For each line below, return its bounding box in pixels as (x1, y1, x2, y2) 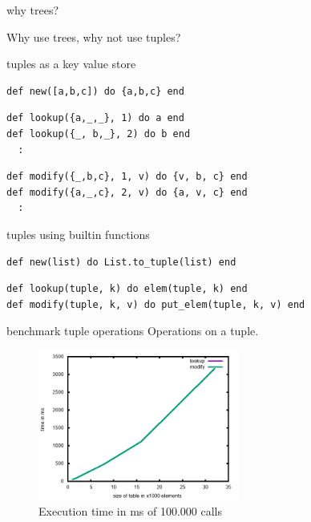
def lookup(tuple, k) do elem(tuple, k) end (6, 283, 248, 295)
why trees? (6, 2, 59, 18)
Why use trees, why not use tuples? (6, 28, 181, 45)
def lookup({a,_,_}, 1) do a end (6, 112, 184, 124)
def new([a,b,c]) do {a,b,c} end (6, 85, 184, 97)
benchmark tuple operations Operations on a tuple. (6, 322, 259, 339)
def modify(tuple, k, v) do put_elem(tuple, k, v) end (6, 298, 305, 310)
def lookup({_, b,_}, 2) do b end (6, 127, 191, 140)
